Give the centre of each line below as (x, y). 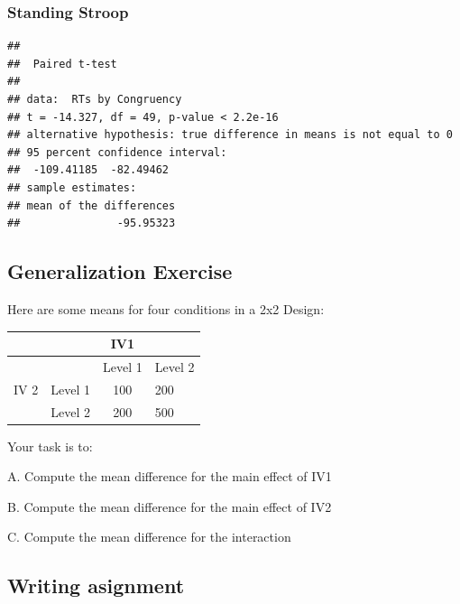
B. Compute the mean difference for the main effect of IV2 (170, 506)
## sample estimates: (72, 187)
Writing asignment (96, 585)
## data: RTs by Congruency (95, 99)
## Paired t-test (62, 64)
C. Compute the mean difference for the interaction (149, 537)
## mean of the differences (92, 205)
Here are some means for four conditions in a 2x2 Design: (166, 308)
